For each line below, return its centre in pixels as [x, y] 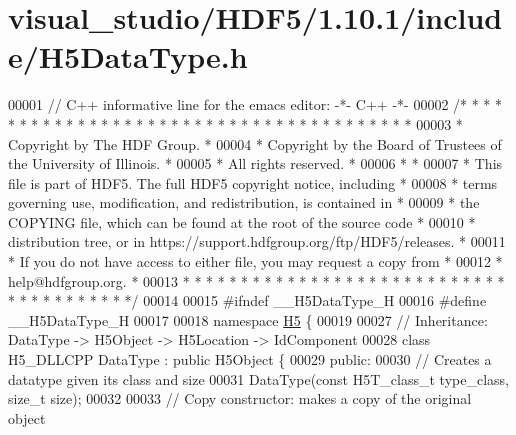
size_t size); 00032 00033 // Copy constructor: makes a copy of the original [240, 398]
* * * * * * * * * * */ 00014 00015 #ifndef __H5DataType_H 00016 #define [247, 300]
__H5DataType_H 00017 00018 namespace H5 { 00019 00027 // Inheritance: [248, 319]
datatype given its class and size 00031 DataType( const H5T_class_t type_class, [258, 378]
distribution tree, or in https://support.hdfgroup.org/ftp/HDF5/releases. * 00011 [257, 241]
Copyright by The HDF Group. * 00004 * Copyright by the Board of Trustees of [255, 143]
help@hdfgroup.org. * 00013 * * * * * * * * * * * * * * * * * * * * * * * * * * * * [256, 280]
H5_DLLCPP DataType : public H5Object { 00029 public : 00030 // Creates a [250, 359]
